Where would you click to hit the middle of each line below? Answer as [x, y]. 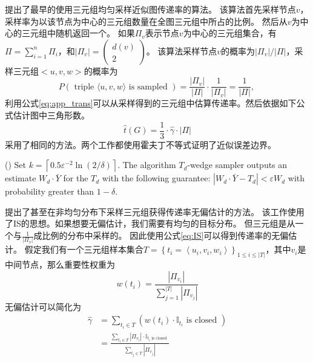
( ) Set [16, 165]
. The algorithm [147, 165]
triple [84, 87]
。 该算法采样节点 [182, 50]
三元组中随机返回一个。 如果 [78, 33]
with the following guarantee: [156, 178]
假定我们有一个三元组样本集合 [84, 249]
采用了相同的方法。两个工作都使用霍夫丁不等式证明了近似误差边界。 [140, 144]
